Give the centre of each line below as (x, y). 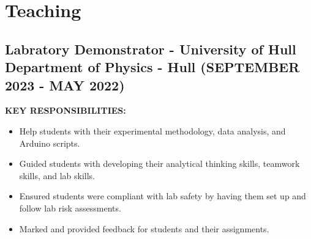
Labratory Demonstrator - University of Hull (151, 49)
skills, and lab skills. (57, 175)
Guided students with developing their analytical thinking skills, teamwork (159, 164)
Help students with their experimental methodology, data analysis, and (152, 131)
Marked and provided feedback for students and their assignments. (144, 228)
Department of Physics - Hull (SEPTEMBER (152, 67)
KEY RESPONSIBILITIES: (66, 110)
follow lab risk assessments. (70, 208)
